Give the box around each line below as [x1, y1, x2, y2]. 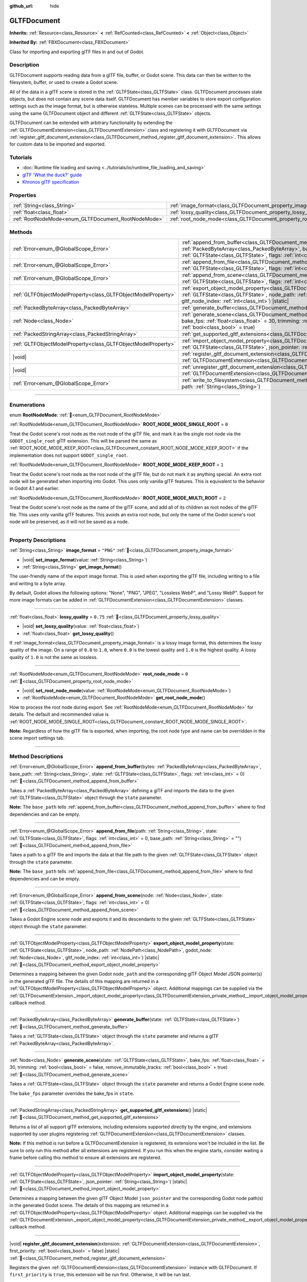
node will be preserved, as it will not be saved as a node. [9, 518, 129, 525]
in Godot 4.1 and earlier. [9, 485, 59, 492]
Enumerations [9, 401, 46, 408]
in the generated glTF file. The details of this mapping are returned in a [9, 978, 159, 984]
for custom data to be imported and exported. [9, 141, 106, 147]
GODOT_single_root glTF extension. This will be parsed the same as [9, 438, 157, 444]
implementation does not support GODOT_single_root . [9, 452, 128, 458]
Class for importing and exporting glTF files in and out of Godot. [9, 49, 144, 55]
